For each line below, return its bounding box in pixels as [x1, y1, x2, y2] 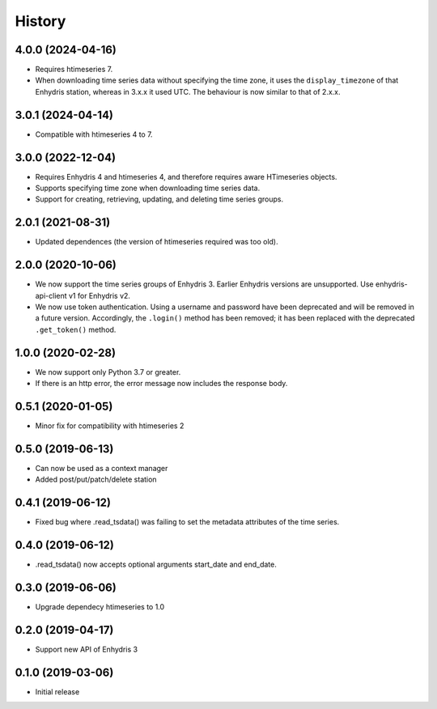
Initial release [35, 686, 80, 696]
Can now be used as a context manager [35, 463, 168, 473]
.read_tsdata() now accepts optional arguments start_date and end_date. [35, 559, 277, 570]
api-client [35, 291, 68, 300]
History [15, 12, 66, 30]
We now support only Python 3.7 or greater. [35, 367, 181, 376]
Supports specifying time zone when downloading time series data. [35, 183, 261, 193]
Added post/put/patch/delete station [35, 474, 157, 485]
